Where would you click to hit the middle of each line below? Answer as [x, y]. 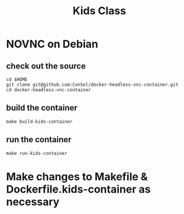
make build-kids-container [39, 121]
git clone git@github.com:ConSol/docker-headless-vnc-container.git [92, 85]
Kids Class [99, 11]
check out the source [46, 66]
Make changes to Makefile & [77, 176]
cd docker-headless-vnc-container [49, 90]
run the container [39, 140]
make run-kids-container [37, 153]
